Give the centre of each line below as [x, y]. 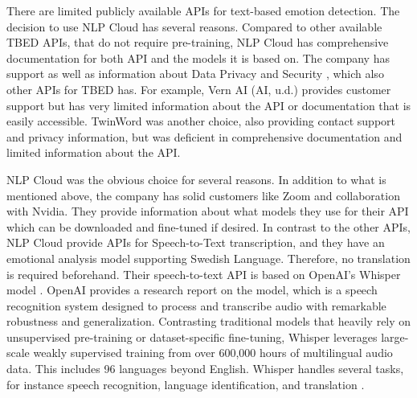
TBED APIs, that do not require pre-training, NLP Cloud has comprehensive [198, 42]
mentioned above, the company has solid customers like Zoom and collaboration [203, 195]
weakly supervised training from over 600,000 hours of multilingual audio [213, 353]
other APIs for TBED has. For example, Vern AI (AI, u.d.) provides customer [199, 89]
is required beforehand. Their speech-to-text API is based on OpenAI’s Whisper [204, 274]
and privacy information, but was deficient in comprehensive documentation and [204, 136]
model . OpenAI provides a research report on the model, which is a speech [192, 290]
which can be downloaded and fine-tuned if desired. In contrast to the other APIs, [209, 226]
